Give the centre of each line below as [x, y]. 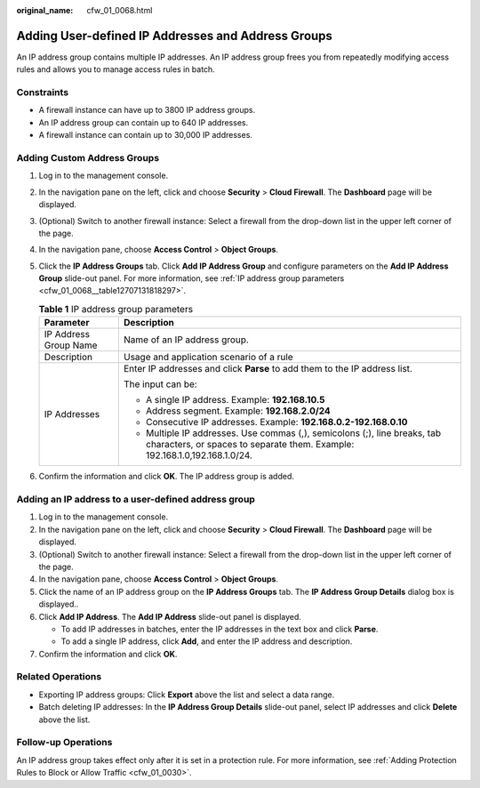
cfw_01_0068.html [120, 10]
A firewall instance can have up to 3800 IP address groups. [147, 110]
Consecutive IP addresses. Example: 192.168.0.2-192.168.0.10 [276, 422]
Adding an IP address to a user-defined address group [136, 500]
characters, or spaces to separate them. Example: [250, 445]
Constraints [43, 92]
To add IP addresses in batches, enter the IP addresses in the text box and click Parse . [220, 629]
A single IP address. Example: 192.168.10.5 [235, 400]
